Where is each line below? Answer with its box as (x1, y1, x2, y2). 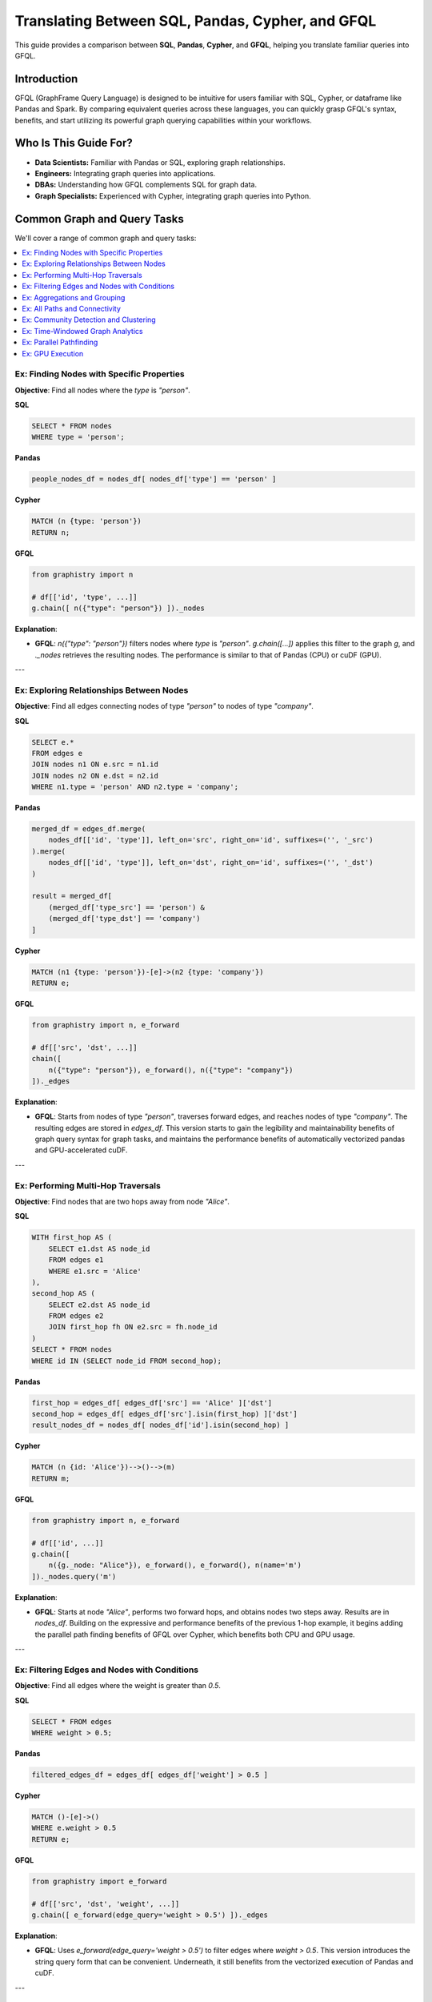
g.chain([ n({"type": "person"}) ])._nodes (31, 603, 206, 613)
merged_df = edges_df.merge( (31, 825, 146, 834)
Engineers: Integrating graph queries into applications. (34, 168, 216, 178)
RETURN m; (31, 1473, 70, 1483)
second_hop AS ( (31, 1289, 96, 1298)
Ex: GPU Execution (22, 348, 84, 358)
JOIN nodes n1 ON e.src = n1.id (31, 760, 159, 769)
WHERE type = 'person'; (31, 432, 126, 442)
